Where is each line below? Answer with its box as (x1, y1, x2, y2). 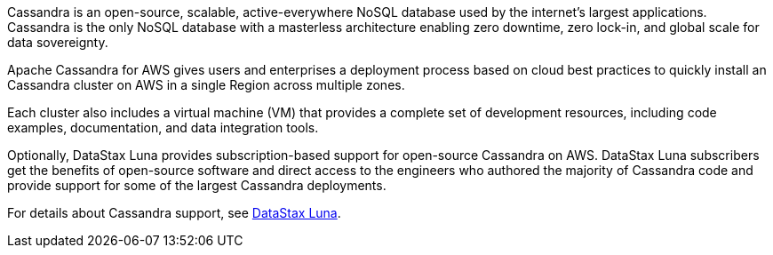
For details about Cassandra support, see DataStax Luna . (7, 205, 341, 220)
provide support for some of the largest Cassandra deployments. (7, 178, 386, 193)
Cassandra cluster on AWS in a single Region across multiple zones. (7, 77, 405, 92)
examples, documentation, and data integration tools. (7, 120, 319, 135)
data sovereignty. (7, 35, 108, 50)
